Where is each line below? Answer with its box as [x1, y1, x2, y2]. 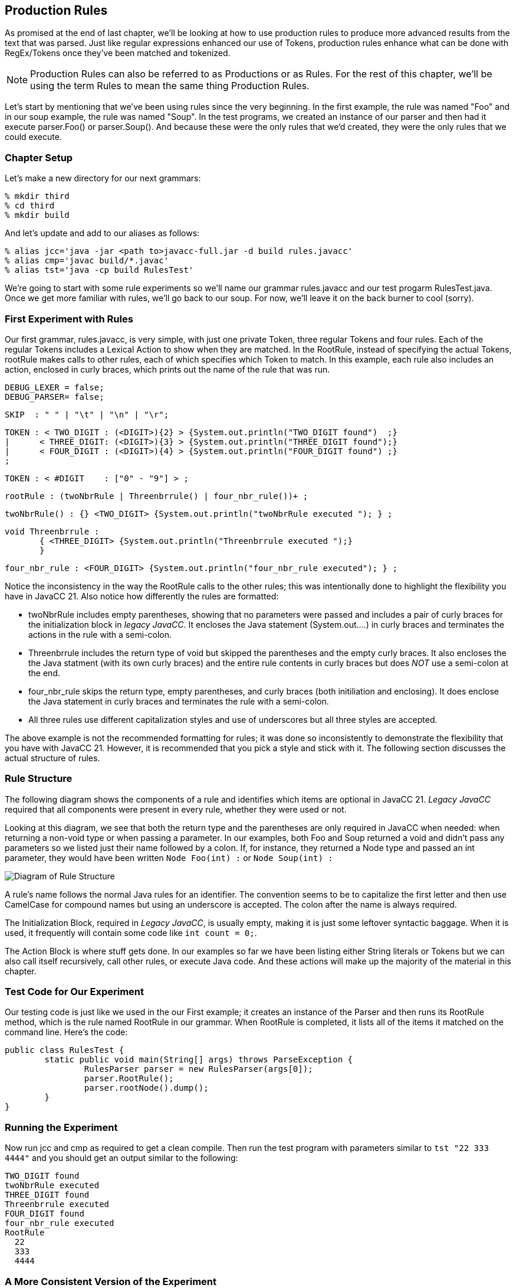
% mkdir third [5, 191, 70, 201]
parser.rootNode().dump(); [84, 1083, 209, 1093]
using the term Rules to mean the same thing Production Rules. [30, 80, 310, 92]
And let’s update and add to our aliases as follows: [5, 228, 200, 239]
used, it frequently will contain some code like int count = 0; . [5, 927, 257, 938]
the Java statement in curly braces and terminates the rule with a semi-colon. [28, 696, 329, 706]
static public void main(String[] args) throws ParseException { [44, 1055, 353, 1065]
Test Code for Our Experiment [5, 986, 144, 998]
